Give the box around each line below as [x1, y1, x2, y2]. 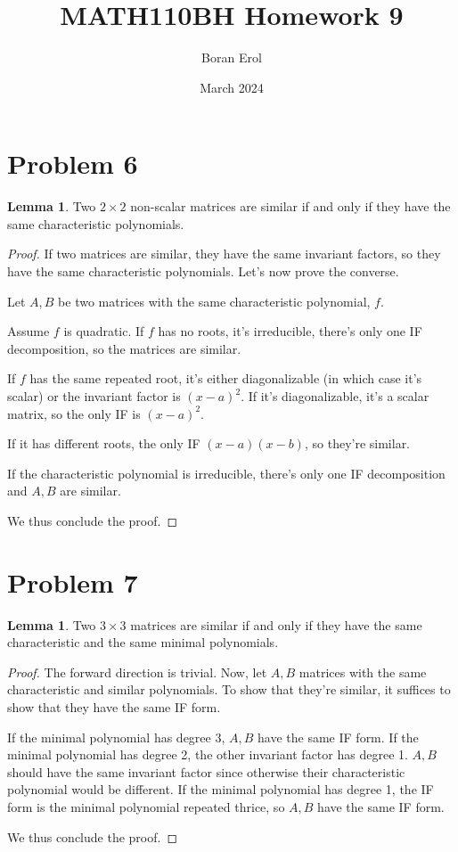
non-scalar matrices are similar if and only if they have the [130, 197, 451, 216]
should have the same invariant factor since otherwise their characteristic [7, 762, 405, 781]
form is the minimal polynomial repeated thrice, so [7, 798, 285, 816]
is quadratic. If [63, 322, 144, 340]
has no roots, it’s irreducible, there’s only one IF [158, 322, 422, 340]
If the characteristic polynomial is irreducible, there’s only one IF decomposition [7, 463, 446, 482]
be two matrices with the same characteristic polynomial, [58, 291, 371, 310]
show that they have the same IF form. [7, 698, 221, 717]
